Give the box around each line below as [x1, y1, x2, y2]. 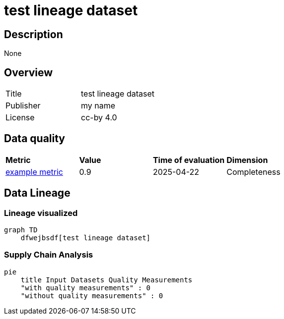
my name [80, 101, 116, 111]
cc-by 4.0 [80, 112, 117, 123]
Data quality [4, 132, 65, 145]
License [5, 112, 35, 123]
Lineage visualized [4, 208, 78, 218]
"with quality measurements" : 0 [20, 283, 151, 292]
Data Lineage [4, 187, 71, 200]
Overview [4, 66, 53, 79]
